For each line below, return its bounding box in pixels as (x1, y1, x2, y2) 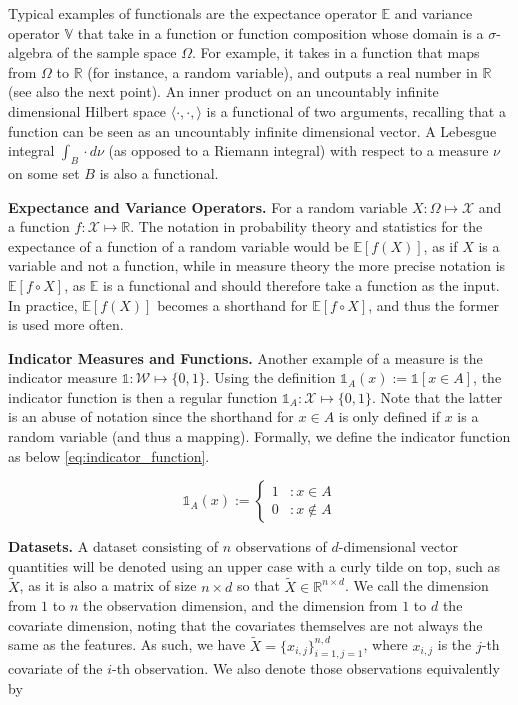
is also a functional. (99, 162, 219, 183)
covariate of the (8, 658, 103, 679)
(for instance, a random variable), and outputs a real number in (87, 61, 478, 82)
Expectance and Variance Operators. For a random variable (8, 196, 408, 217)
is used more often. (8, 314, 124, 335)
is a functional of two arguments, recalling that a (206, 100, 506, 121)
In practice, (8, 294, 78, 315)
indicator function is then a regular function (8, 386, 278, 407)
